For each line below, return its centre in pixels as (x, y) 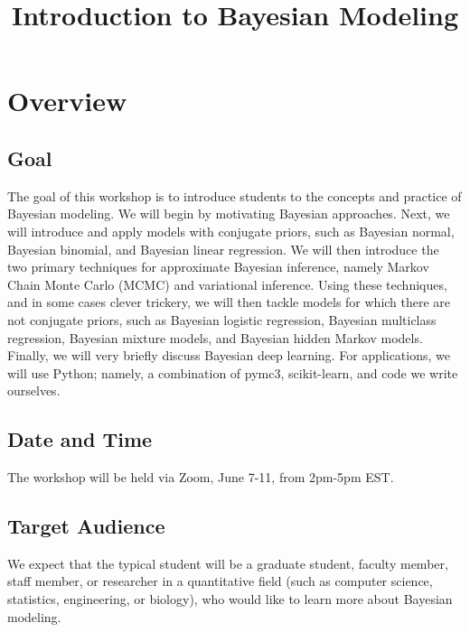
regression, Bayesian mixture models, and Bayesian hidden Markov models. (215, 337)
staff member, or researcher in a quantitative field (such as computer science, (220, 581)
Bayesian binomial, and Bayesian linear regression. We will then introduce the (223, 249)
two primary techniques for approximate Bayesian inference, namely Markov (218, 267)
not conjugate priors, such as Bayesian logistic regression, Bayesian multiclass (222, 319)
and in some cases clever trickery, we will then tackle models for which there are (229, 302)
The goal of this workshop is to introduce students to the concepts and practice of (235, 195)
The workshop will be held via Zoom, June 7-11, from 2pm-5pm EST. (201, 477)
